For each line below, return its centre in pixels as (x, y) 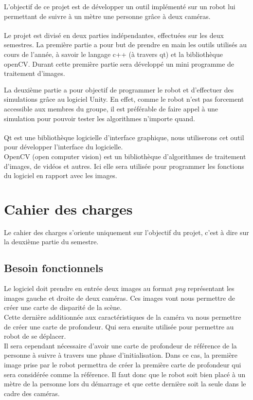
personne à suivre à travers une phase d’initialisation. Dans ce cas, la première (121, 355)
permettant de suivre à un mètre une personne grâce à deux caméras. (107, 16)
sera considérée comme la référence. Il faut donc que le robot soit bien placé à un (125, 374)
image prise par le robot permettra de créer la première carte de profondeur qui (123, 364)
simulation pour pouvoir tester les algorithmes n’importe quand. (99, 118)
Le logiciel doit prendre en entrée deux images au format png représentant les (119, 288)
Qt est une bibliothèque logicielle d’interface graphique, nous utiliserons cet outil (124, 137)
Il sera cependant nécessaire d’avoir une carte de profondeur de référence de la (120, 345)
